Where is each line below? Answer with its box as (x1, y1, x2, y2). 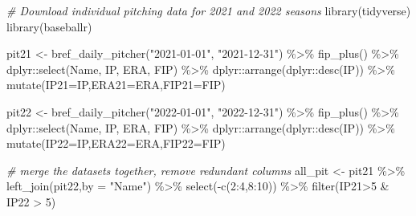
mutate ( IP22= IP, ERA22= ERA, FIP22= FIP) (6, 135, 226, 152)
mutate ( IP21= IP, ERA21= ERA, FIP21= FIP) (6, 76, 226, 93)
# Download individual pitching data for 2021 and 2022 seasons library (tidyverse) (6, 2, 411, 18)
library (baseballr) (6, 18, 92, 35)
